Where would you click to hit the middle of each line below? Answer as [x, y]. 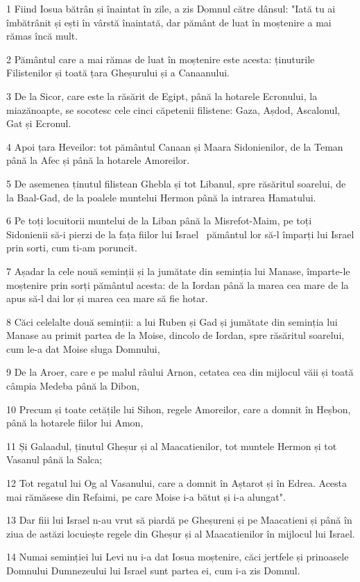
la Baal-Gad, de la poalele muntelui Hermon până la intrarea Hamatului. [161, 197]
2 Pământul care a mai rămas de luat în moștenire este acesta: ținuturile [161, 59]
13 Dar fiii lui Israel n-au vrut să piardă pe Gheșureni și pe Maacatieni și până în [179, 520]
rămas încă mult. [42, 36]
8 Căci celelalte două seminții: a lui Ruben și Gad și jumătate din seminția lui [172, 321]
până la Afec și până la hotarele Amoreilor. [98, 160]
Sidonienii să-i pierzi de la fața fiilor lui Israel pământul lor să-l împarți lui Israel [180, 234]
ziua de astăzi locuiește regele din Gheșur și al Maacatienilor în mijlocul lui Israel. [181, 533]
